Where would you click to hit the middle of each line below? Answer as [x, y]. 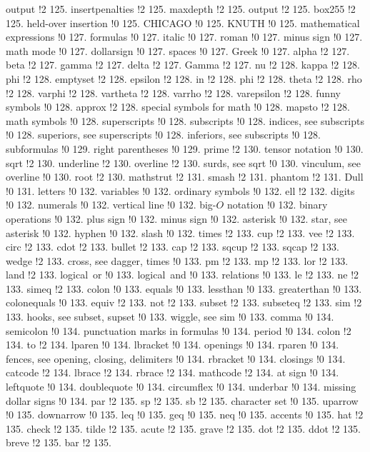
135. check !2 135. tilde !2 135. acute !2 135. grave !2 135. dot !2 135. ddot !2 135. [183, 428]
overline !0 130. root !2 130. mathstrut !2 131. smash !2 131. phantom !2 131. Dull [185, 177]
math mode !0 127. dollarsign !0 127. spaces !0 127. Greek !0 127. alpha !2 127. [178, 50]
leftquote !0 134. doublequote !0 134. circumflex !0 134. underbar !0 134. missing [181, 387]
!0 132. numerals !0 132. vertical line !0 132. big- [111, 205]
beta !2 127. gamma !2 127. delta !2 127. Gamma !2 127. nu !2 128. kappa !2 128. [183, 65]
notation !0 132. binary [277, 205]
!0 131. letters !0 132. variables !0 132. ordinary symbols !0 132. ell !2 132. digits [180, 190]
